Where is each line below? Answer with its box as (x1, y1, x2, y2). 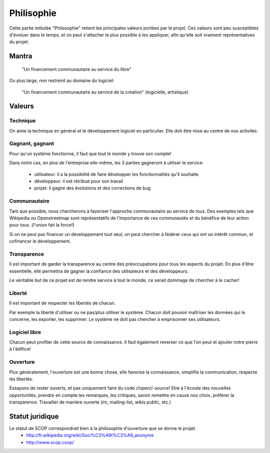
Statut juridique (9, 412, 59, 420)
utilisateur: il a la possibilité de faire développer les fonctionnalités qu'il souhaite (34, 171, 198, 177)
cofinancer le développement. (9, 238, 71, 244)
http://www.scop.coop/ (26, 439, 74, 445)
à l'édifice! (9, 346, 31, 352)
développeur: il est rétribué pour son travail (34, 178, 123, 184)
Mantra (9, 52, 32, 60)
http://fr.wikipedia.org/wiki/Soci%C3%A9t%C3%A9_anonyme (26, 432, 154, 438)
